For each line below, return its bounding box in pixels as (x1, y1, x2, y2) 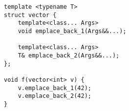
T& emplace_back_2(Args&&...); (18, 52, 120, 59)
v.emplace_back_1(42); (18, 84, 91, 92)
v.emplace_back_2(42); (18, 92, 91, 100)
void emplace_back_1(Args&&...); (18, 27, 127, 35)
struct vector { (4, 11, 57, 18)
